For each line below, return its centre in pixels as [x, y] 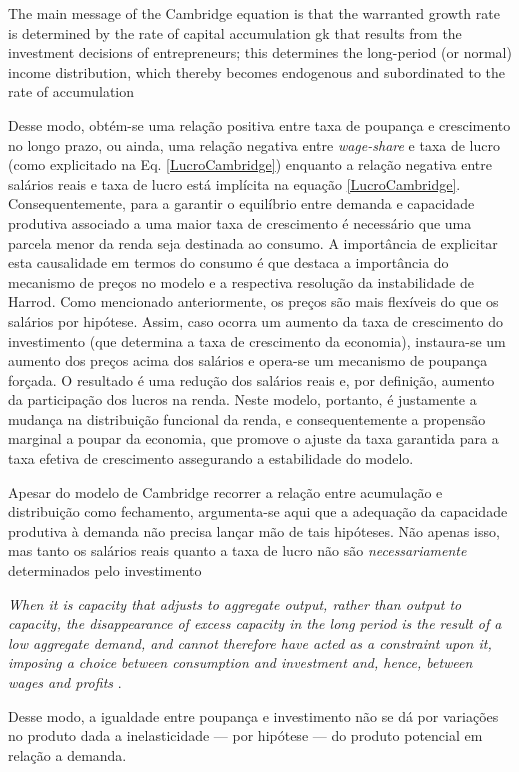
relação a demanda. [67, 754]
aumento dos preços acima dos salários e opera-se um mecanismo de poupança [248, 360]
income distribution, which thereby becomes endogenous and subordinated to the [257, 71]
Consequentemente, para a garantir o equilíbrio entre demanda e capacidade [241, 203]
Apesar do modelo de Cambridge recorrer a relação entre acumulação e [225, 491]
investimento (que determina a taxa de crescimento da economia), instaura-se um [257, 340]
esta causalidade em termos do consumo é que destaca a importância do [228, 262]
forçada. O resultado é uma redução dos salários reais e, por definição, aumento [251, 379]
